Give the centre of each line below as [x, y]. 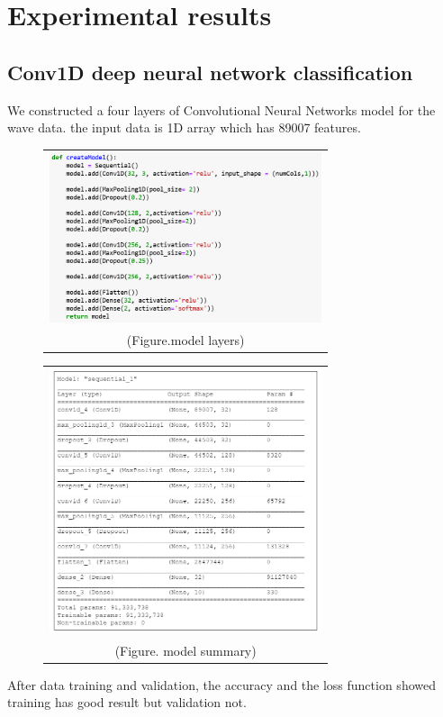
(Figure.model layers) [185, 339]
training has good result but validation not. [127, 702]
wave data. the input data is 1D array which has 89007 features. [184, 127]
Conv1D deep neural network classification [210, 72]
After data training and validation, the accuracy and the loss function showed [221, 684]
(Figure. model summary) [185, 650]
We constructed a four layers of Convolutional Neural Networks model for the [221, 109]
